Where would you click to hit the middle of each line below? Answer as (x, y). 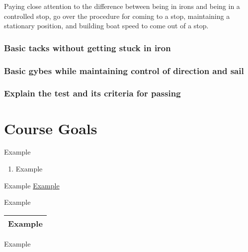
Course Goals (51, 128)
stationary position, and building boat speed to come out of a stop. (106, 26)
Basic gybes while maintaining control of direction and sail (124, 70)
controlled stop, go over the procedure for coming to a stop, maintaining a (117, 16)
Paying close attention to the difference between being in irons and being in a (122, 6)
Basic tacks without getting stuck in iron (87, 47)
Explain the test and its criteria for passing (92, 93)
